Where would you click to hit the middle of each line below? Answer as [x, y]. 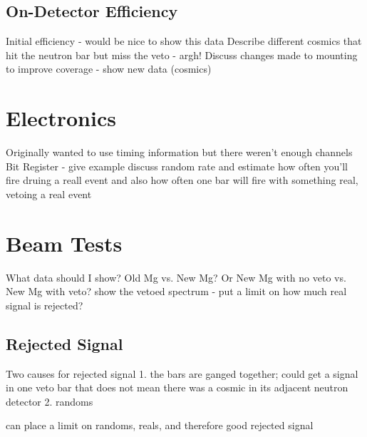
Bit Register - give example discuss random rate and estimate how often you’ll [177, 166]
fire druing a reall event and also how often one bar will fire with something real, [182, 180]
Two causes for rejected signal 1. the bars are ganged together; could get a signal [182, 373]
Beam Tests [64, 243]
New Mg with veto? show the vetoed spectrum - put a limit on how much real [176, 291]
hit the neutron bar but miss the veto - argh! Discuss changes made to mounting [182, 55]
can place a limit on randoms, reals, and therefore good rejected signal [160, 425]
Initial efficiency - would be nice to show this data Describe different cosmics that [184, 41]
